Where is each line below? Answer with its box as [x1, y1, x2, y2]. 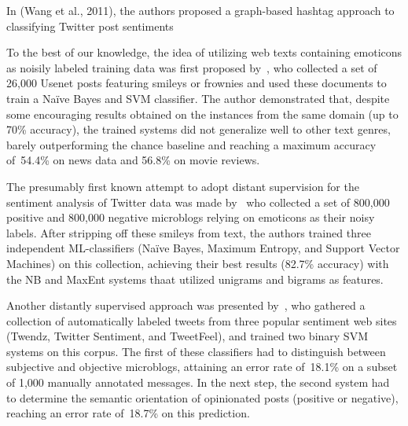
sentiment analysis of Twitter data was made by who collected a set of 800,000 [6, 193, 390, 210]
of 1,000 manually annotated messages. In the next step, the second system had [6, 374, 390, 391]
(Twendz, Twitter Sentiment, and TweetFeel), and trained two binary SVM [6, 328, 368, 344]
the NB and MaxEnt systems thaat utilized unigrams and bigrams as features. [6, 270, 384, 287]
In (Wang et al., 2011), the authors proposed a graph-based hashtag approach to [6, 2, 395, 18]
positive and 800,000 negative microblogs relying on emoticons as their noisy [6, 209, 375, 226]
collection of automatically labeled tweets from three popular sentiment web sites [6, 312, 397, 329]
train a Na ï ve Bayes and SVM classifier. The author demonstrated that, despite [6, 90, 390, 106]
